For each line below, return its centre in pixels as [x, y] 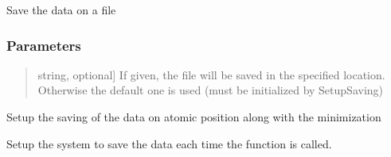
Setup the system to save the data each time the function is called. [169, 143]
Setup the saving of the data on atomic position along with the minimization [194, 117]
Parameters [44, 45]
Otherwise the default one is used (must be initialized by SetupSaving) [210, 90]
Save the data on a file [61, 10]
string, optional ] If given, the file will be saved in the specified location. [211, 74]
